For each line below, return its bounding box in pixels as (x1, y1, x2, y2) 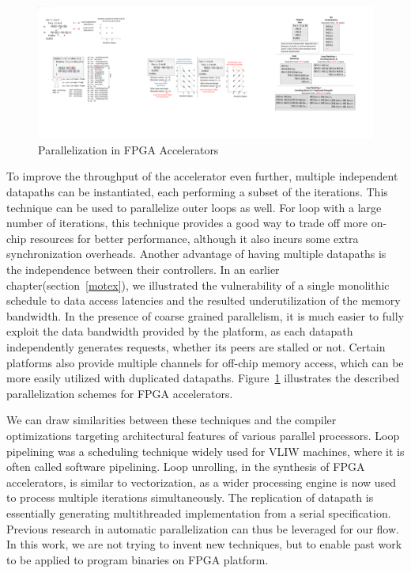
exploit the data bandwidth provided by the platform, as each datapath (6, 323, 353, 340)
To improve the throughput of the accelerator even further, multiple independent (6, 168, 398, 184)
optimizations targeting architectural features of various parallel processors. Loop (6, 427, 400, 443)
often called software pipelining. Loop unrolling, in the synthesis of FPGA (6, 458, 365, 475)
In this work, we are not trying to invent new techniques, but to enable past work (6, 536, 402, 552)
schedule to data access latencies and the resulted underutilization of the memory (6, 292, 401, 309)
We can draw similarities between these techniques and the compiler (6, 412, 337, 428)
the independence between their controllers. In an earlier (6, 261, 280, 278)
